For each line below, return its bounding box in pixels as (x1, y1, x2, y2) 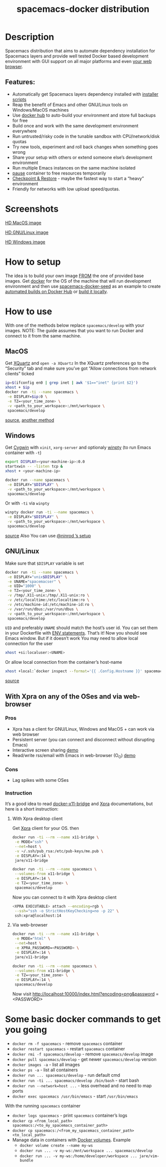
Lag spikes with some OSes (12, 777, 69, 783)
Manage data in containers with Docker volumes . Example (12, 1137, 131, 1143)
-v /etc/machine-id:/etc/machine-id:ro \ (7, 602, 94, 607)
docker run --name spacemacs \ (5, 477, 70, 482)
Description (5, 31, 54, 43)
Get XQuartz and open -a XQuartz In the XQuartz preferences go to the (5, 360, 149, 366)
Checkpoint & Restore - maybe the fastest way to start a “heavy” (12, 175, 144, 181)
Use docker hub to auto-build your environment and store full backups (12, 112, 156, 118)
